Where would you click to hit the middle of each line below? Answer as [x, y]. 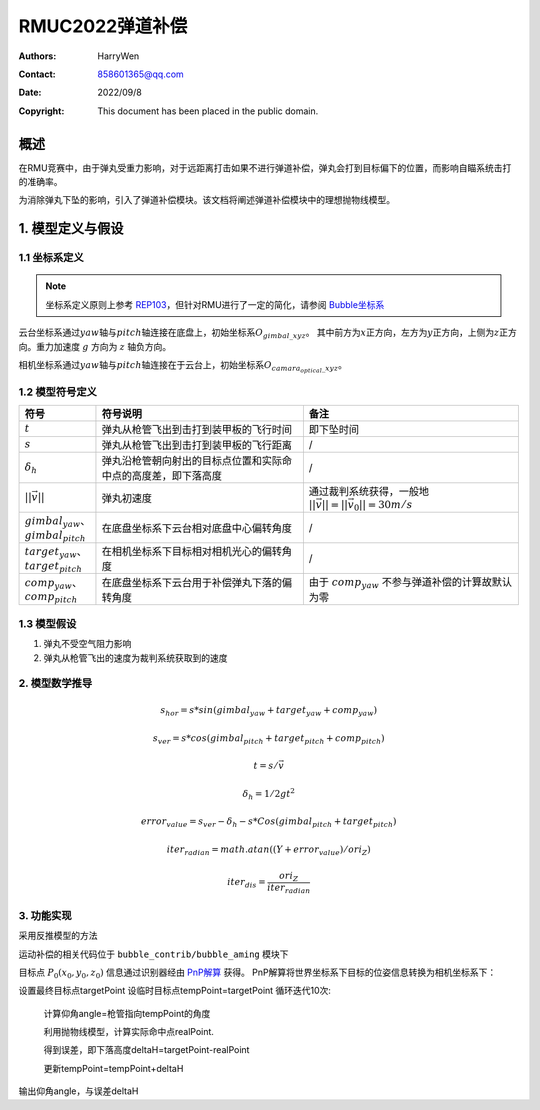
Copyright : [41, 111]
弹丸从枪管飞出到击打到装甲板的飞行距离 [196, 445]
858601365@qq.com [140, 74]
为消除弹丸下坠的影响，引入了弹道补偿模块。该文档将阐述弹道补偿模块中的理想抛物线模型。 [206, 200]
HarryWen [118, 56]
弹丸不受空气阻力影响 [87, 644]
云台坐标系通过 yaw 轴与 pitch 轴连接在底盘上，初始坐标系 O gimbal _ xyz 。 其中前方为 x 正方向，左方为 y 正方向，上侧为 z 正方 [267, 333]
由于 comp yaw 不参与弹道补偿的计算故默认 [410, 583]
